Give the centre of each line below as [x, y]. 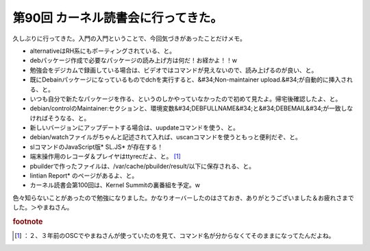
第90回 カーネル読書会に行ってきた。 [118, 18]
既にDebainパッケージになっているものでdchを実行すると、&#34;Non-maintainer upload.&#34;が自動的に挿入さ [188, 80]
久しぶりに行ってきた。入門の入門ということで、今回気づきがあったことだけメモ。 [129, 38]
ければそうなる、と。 [60, 118]
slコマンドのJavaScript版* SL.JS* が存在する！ [97, 147]
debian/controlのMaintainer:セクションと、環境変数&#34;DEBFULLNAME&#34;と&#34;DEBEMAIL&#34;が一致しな [191, 108]
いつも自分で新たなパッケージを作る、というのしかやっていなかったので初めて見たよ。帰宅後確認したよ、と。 [186, 99]
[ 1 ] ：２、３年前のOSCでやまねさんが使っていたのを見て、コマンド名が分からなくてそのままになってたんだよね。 [175, 236]
